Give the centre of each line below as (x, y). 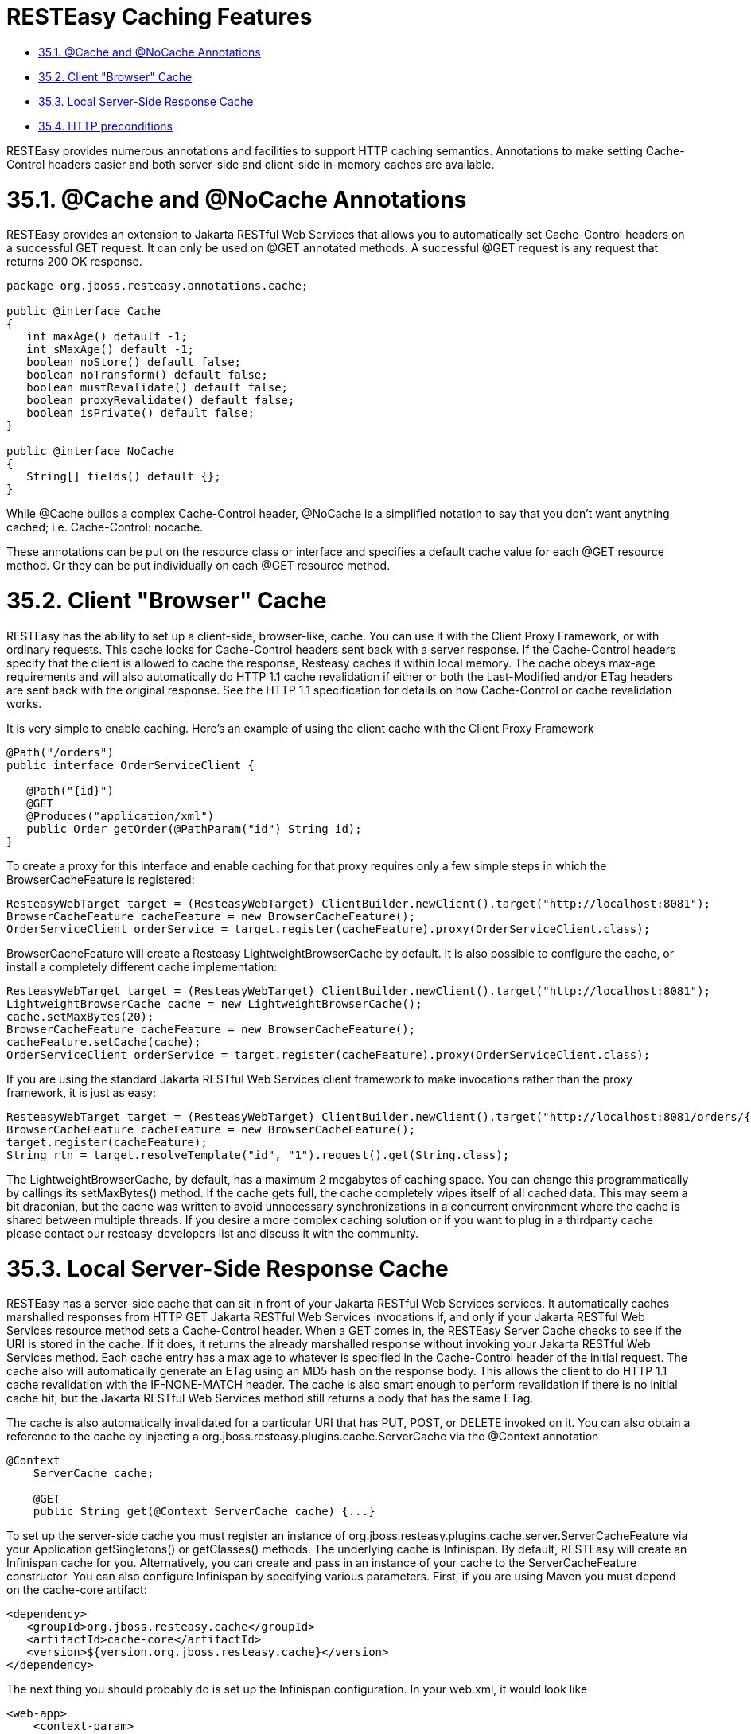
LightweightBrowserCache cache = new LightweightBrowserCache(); (214, 1003)
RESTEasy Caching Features (160, 17)
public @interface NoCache (90, 451)
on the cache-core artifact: (77, 1590)
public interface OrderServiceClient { (130, 765)
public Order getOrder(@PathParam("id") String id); (194, 828)
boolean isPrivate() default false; (140, 413)
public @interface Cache (84, 311)
